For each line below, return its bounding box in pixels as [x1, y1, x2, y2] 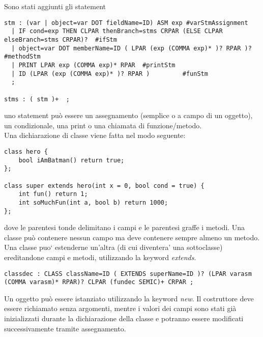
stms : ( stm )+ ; [4, 95, 70, 103]
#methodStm [4, 53, 41, 61]
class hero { [4, 148, 48, 155]
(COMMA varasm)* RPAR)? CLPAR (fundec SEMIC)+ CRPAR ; [4, 278, 194, 286]
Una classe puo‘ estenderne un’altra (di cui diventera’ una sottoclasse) [4, 242, 223, 252]
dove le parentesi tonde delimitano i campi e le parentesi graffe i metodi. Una [4, 222, 245, 233]
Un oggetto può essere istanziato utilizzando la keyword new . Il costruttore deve [4, 293, 254, 303]
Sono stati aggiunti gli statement [4, 1, 106, 11]
